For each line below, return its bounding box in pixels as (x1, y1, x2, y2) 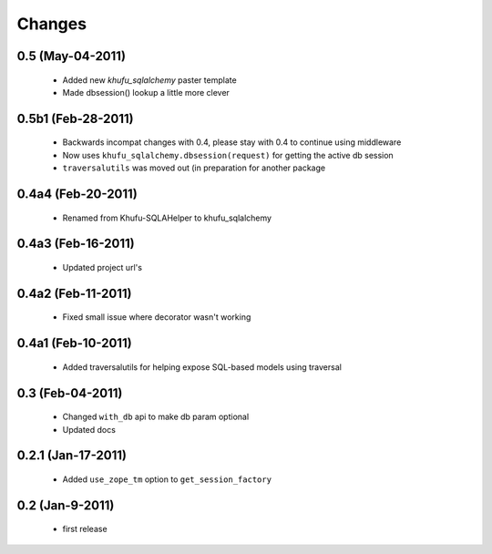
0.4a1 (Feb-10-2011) (16, 335, 132, 351)
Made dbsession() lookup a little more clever (62, 87, 230, 97)
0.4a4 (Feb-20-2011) (16, 186, 138, 201)
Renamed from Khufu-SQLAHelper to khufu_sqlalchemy (62, 212, 272, 223)
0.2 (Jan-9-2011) (16, 498, 115, 513)
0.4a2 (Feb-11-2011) (16, 285, 132, 301)
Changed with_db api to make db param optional (62, 411, 250, 423)
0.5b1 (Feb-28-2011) (16, 110, 134, 127)
